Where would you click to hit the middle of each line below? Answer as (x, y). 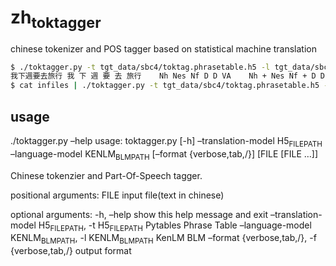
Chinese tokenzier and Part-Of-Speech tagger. (106, 175)
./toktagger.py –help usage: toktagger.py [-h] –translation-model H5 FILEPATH (166, 141)
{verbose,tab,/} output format (71, 251)
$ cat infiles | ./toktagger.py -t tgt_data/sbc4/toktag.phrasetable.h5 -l (171, 86)
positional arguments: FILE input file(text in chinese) (117, 195)
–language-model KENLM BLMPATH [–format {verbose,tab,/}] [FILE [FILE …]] (164, 154)
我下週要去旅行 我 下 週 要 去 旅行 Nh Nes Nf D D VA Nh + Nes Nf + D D (167, 76)
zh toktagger (56, 19)
